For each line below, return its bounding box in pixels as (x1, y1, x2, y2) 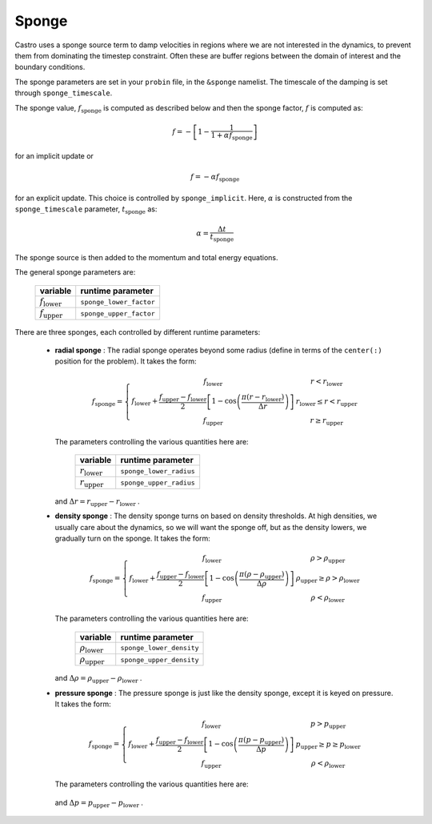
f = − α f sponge (190, 172, 240, 183)
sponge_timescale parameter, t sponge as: (14, 204, 158, 216)
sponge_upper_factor (80, 309, 155, 318)
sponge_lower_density (120, 644, 199, 653)
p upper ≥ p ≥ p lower (295, 739, 361, 750)
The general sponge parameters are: (14, 267, 136, 277)
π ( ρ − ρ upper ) (238, 569, 285, 581)
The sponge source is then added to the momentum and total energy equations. (14, 253, 278, 263)
